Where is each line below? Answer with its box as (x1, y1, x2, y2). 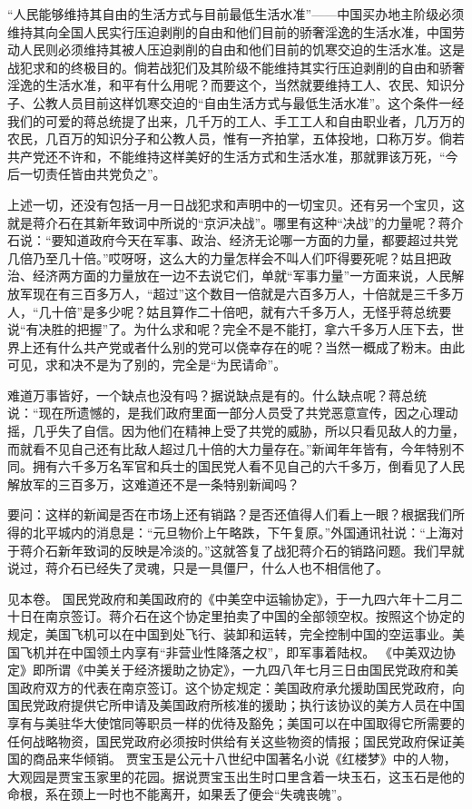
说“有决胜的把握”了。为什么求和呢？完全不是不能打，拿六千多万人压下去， (7, 320, 452, 339)
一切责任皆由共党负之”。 (19, 164, 166, 183)
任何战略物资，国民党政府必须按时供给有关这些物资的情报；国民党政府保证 (7, 731, 452, 750)
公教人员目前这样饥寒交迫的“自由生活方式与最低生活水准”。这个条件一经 (32, 93, 465, 112)
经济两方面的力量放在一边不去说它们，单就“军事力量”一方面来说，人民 (32, 266, 452, 285)
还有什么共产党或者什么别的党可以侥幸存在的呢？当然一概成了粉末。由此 (32, 337, 465, 356)
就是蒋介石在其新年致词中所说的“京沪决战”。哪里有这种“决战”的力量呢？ (7, 212, 438, 232)
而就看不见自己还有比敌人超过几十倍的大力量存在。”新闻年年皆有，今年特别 (7, 439, 452, 458)
